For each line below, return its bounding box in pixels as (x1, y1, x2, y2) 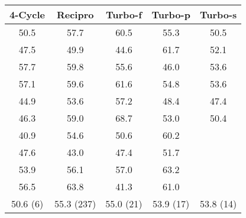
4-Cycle (9, 8, 46, 21)
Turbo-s (199, 8, 237, 21)
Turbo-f (106, 8, 142, 21)
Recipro (56, 8, 94, 21)
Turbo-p (151, 8, 190, 21)
